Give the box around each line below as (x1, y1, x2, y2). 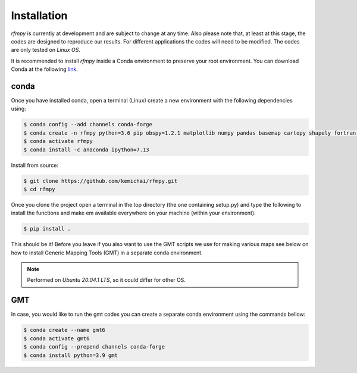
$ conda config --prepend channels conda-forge (23, 343, 165, 350)
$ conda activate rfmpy (23, 138, 93, 145)
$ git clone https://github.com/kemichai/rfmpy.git (23, 178, 178, 184)
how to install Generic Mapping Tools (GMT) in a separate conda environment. (11, 249, 203, 256)
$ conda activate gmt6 (23, 335, 90, 342)
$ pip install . (23, 225, 71, 232)
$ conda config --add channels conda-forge (23, 121, 153, 128)
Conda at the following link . (11, 66, 79, 73)
